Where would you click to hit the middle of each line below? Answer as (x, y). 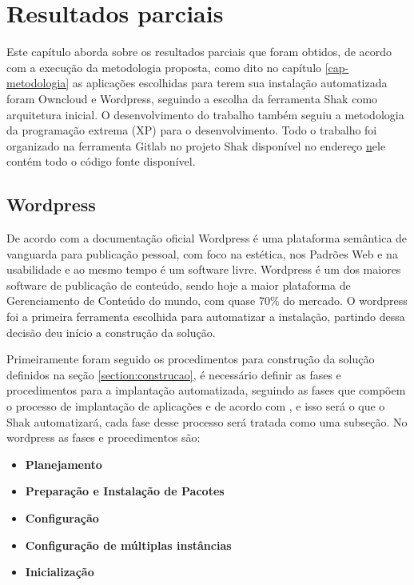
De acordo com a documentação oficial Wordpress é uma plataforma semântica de (207, 238)
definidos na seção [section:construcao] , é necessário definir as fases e (174, 374)
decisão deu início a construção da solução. (111, 332)
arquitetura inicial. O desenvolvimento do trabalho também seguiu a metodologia (205, 114)
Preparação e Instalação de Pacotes (125, 491)
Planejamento (64, 464)
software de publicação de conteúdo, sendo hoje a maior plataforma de (179, 284)
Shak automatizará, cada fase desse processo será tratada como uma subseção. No (207, 421)
